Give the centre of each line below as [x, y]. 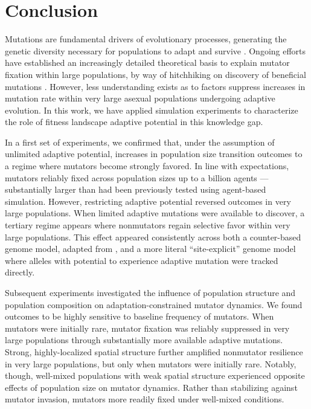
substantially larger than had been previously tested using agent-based [136, 189]
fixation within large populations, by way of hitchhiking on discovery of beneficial [155, 74]
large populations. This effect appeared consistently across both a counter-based [153, 237]
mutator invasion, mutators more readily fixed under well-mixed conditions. [145, 399]
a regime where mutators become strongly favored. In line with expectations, [147, 166]
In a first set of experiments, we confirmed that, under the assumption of [140, 142]
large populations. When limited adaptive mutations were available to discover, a [155, 213]
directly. [20, 272]
